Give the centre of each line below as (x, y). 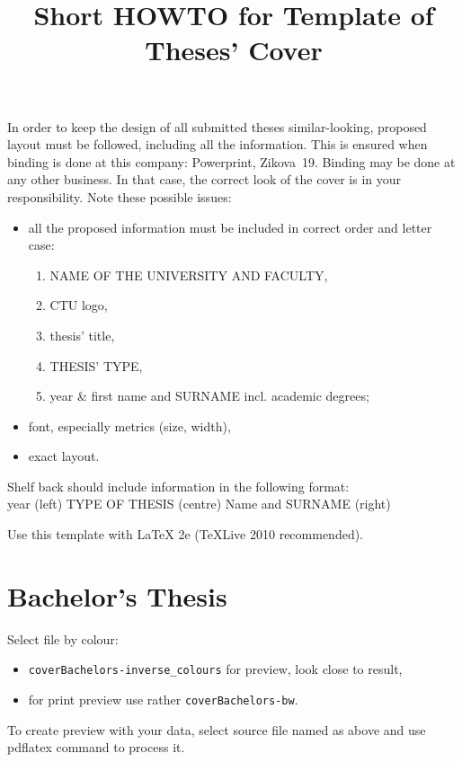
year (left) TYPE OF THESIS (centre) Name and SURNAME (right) (199, 504)
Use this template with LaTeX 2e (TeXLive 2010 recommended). (186, 534)
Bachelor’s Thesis (117, 595)
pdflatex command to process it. (96, 747)
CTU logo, (79, 305)
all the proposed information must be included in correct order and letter (230, 227)
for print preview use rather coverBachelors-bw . (163, 700)
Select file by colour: (63, 638)
